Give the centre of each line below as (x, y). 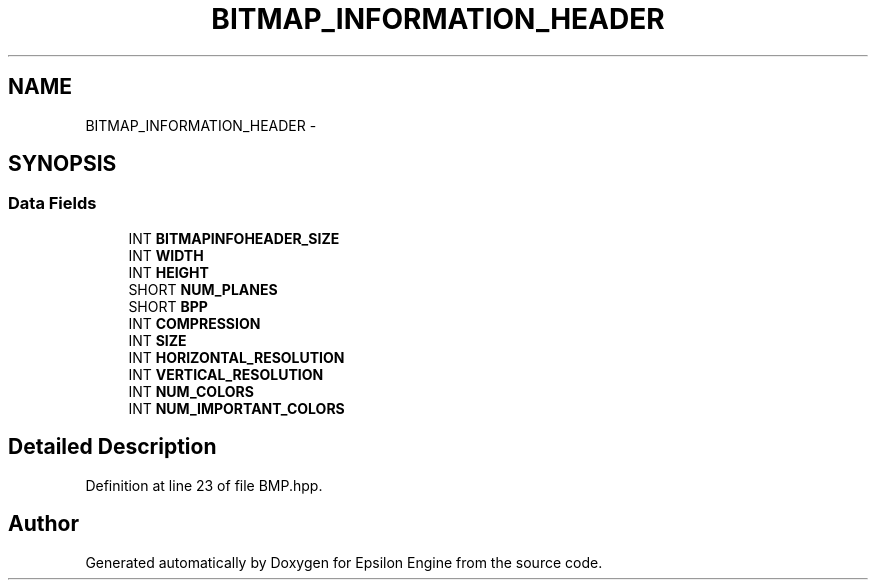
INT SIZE (157, 340)
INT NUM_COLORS (191, 391)
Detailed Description (112, 447)
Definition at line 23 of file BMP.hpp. (204, 485)
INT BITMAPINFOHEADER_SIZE (234, 238)
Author (43, 524)
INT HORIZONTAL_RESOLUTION (236, 357)
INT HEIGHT (168, 272)
